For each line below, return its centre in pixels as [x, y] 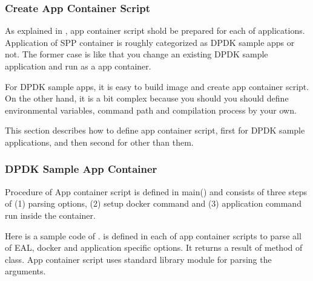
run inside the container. [50, 215]
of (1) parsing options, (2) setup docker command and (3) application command [153, 203]
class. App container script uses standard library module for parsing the [138, 259]
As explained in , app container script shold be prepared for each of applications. [155, 31]
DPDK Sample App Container [81, 169]
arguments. [25, 271]
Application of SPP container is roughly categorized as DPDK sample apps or [150, 42]
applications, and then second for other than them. [99, 142]
